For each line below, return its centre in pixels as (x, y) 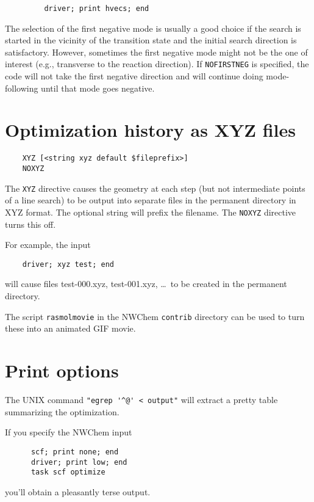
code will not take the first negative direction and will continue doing (134, 76)
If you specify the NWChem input (69, 432)
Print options (62, 370)
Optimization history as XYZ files (151, 130)
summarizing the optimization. (62, 411)
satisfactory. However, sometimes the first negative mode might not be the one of (156, 52)
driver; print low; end (79, 462)
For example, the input (48, 245)
